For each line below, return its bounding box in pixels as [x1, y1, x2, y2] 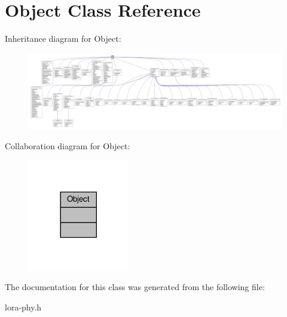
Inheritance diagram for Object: [5, 32, 121, 45]
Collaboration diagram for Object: [5, 139, 130, 152]
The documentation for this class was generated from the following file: [5, 280, 265, 293]
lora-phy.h [5, 300, 42, 313]
